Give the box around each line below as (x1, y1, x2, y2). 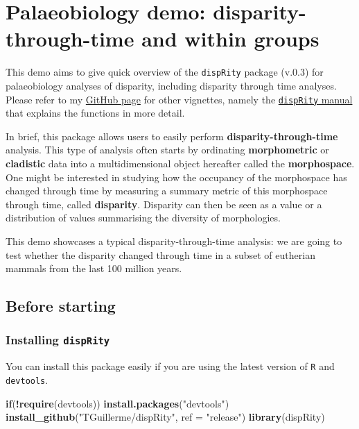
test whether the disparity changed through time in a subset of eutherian (6, 247, 315, 262)
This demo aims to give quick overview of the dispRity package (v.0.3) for (6, 65, 324, 79)
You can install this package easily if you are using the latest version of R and (6, 359, 335, 373)
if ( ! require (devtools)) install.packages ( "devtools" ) (6, 396, 229, 410)
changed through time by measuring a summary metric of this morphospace (6, 183, 328, 198)
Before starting (6, 295, 116, 317)
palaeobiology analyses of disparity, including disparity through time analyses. (6, 78, 337, 92)
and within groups (141, 24, 319, 53)
